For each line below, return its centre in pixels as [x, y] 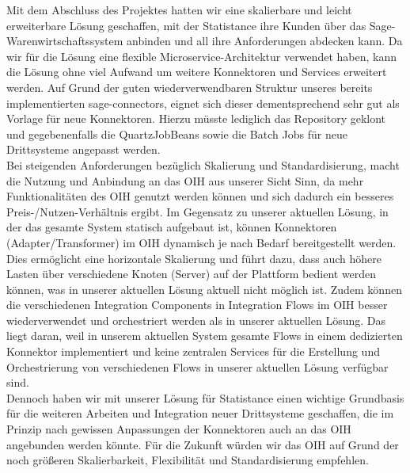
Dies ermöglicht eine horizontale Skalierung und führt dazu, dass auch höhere [194, 258]
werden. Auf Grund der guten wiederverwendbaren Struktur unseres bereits [190, 87]
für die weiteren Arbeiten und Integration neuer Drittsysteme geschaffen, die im [200, 413]
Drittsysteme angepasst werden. [84, 149]
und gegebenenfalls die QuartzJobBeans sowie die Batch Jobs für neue [177, 134]
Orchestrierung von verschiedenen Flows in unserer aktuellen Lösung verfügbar [197, 366]
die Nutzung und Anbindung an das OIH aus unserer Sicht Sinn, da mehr [185, 180]
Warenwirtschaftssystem [65, 41]
